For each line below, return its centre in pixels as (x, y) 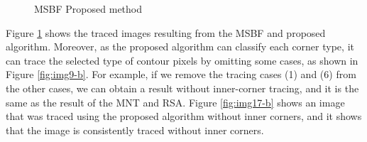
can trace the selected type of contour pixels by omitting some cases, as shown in (182, 60)
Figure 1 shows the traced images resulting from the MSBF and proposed (166, 32)
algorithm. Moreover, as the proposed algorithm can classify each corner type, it (180, 47)
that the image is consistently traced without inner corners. (135, 130)
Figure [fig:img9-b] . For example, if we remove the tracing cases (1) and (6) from (181, 74)
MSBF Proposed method (88, 9)
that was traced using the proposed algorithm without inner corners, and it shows (184, 116)
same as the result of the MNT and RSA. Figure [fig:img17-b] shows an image (175, 102)
